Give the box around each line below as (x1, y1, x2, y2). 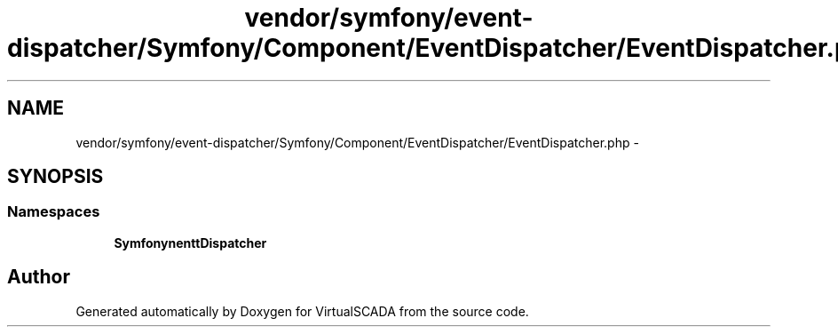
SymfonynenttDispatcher (114, 235, 267, 250)
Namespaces (7, 203, 100, 221)
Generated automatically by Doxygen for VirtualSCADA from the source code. (75, 303, 529, 319)
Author (7, 266, 70, 289)
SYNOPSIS (7, 165, 104, 188)
